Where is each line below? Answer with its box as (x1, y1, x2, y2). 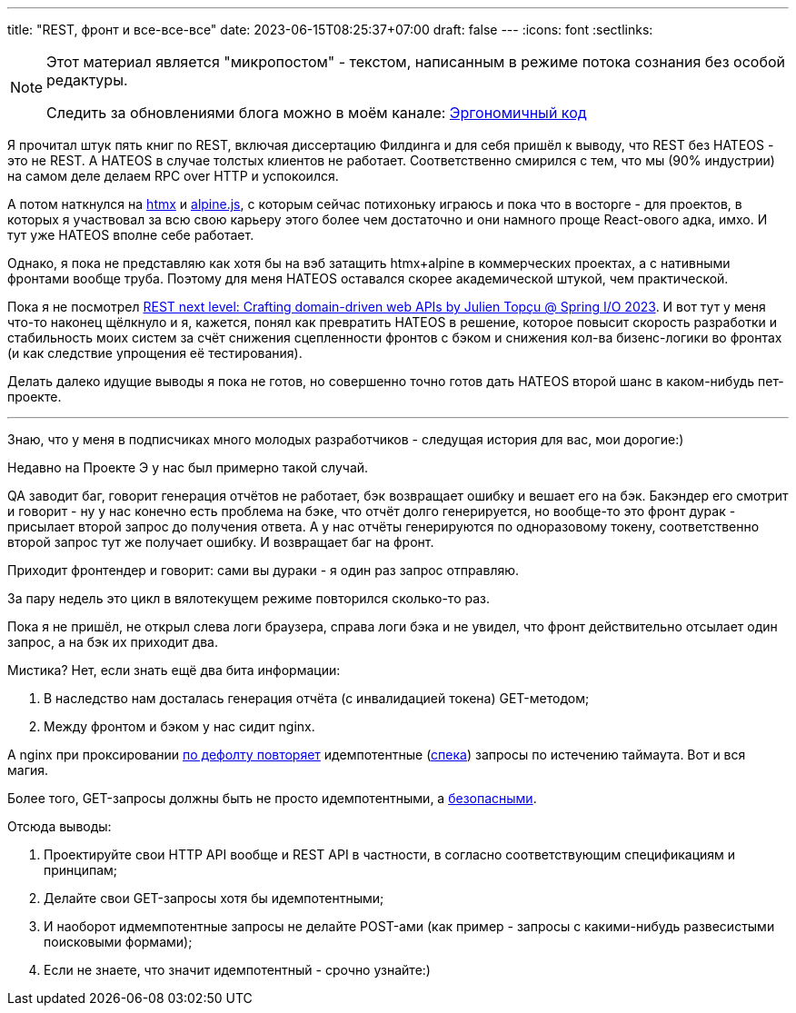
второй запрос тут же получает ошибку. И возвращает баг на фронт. (7, 534, 434, 550)
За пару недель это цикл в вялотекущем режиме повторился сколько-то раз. (7, 591, 491, 606)
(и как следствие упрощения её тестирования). (7, 345, 303, 361)
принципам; (44, 862, 118, 878)
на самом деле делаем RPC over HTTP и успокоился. (7, 168, 339, 184)
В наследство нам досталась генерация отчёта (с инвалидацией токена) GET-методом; (44, 690, 590, 706)
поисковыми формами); (44, 934, 193, 949)
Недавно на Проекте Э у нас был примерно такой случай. (7, 460, 369, 475)
